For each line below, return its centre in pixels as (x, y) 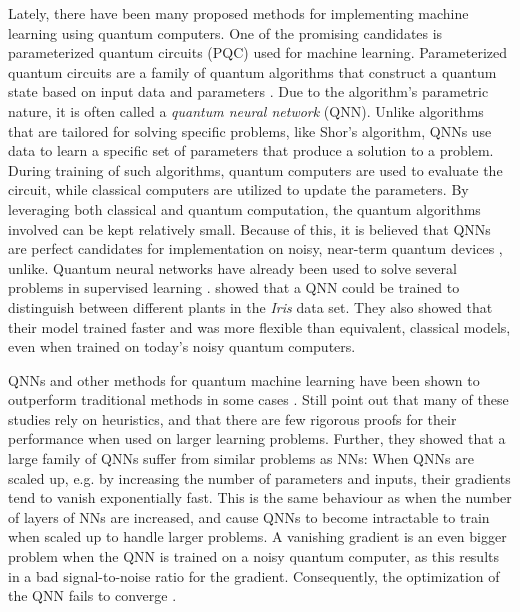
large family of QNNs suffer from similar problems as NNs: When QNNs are (241, 458)
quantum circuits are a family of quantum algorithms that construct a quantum (252, 71)
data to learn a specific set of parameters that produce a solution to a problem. (251, 150)
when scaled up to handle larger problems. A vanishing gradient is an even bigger (257, 536)
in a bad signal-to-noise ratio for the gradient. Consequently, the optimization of (254, 575)
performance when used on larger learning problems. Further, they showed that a (257, 438)
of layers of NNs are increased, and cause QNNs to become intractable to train (249, 516)
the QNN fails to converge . (92, 595)
